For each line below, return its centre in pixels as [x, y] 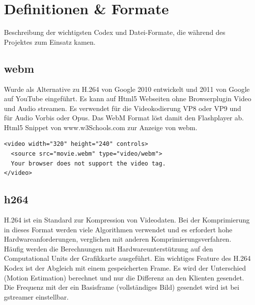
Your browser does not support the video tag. [88, 163]
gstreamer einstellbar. [36, 296]
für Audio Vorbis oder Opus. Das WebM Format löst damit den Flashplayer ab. [124, 118]
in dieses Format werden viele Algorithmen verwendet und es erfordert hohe [118, 229]
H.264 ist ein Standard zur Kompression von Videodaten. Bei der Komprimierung [127, 220]
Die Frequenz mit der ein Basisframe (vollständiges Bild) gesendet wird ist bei [122, 287]
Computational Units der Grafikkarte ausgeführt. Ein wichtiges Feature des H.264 [127, 258]
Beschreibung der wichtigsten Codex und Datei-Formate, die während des [115, 32]
